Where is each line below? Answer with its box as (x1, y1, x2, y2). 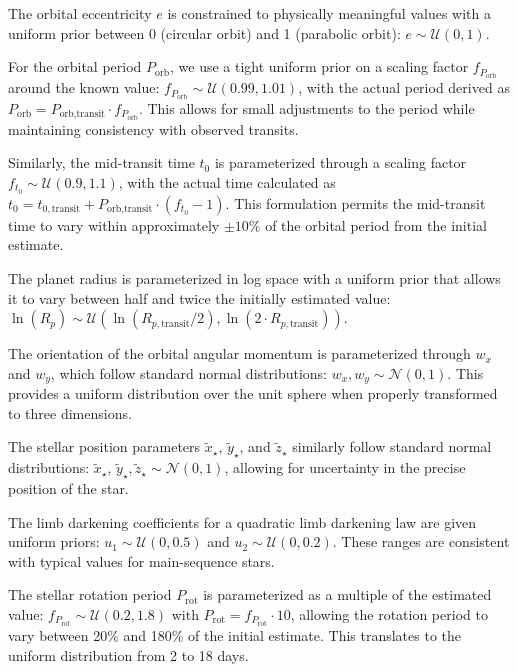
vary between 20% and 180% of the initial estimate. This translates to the (8, 625, 462, 646)
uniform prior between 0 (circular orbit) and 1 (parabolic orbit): (8, 22, 401, 43)
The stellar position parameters (8, 436, 201, 457)
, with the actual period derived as (298, 77, 510, 98)
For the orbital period (8, 56, 142, 77)
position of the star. (8, 478, 129, 499)
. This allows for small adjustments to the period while (138, 97, 475, 118)
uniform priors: (8, 531, 100, 552)
